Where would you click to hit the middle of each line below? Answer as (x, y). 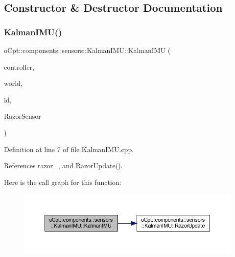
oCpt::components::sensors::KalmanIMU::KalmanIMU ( (87, 50)
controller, (19, 66)
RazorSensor (23, 116)
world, (13, 83)
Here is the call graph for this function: (63, 182)
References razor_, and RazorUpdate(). (63, 166)
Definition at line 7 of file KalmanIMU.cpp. (69, 149)
